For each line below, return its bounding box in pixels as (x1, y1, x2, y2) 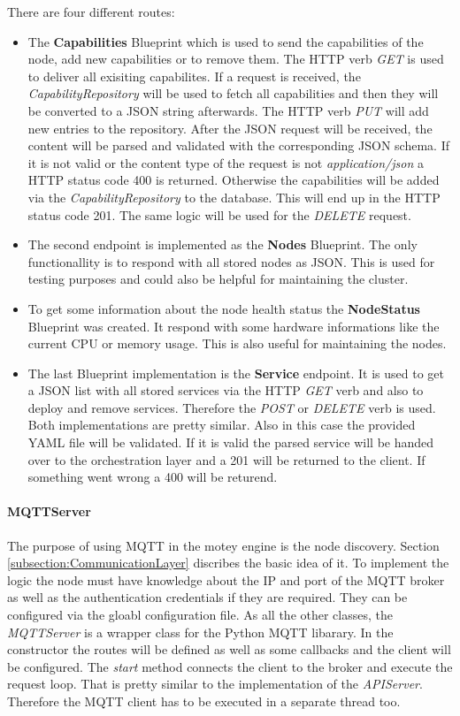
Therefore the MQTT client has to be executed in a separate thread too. (7, 691, 401, 710)
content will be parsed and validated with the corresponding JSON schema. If (27, 136, 449, 155)
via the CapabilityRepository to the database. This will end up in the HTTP (27, 187, 441, 206)
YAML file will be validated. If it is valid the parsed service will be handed (27, 433, 434, 452)
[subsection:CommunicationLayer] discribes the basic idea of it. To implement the (7, 553, 449, 572)
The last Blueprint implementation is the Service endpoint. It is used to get (27, 363, 445, 382)
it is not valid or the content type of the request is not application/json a (27, 153, 424, 171)
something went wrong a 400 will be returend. (27, 468, 278, 486)
